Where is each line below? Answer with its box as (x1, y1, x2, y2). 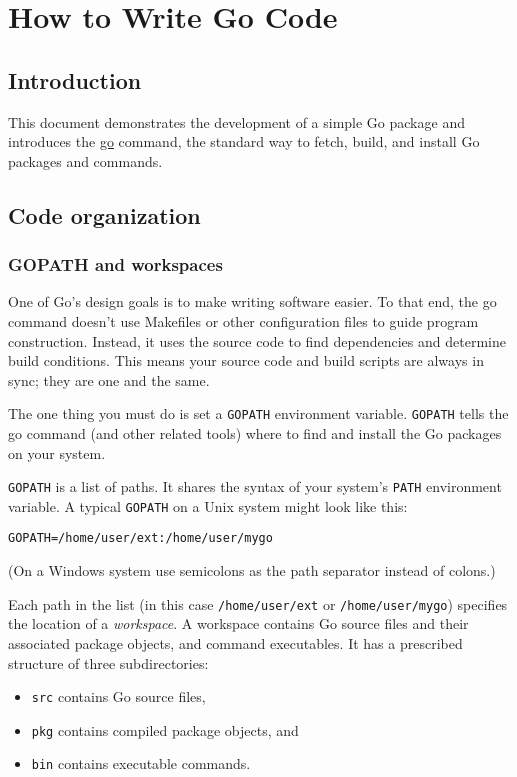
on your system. (8, 442, 106, 463)
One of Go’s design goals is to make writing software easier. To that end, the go (8, 291, 497, 312)
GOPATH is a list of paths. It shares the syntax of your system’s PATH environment (8, 476, 502, 497)
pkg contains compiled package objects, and (31, 719, 299, 740)
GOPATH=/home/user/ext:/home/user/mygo (8, 531, 273, 546)
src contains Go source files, (31, 686, 206, 707)
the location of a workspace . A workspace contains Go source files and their (8, 613, 469, 634)
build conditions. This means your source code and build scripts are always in (8, 350, 484, 371)
